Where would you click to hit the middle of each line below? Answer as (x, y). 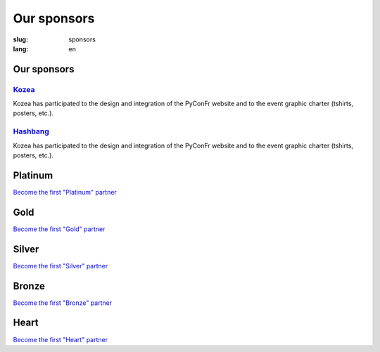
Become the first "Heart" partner (61, 339)
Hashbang (31, 131)
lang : (21, 48)
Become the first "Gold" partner (59, 229)
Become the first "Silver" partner (61, 266)
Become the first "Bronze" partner (63, 303)
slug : (20, 39)
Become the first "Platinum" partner (65, 192)
